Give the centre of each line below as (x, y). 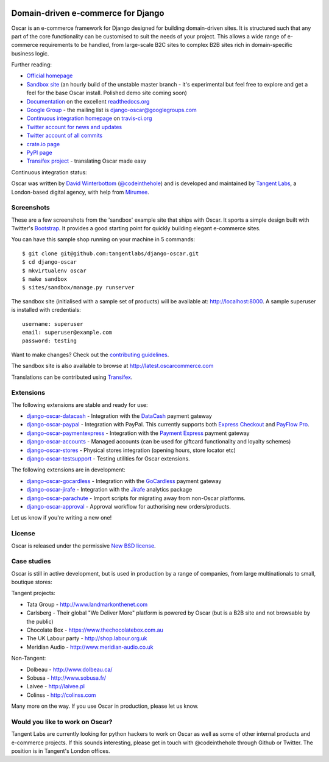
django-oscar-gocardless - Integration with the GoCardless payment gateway (124, 481)
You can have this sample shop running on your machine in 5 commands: (103, 239)
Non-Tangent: (29, 658)
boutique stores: (32, 582)
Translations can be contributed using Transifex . (72, 377)
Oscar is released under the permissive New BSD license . (83, 546)
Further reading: (31, 65)
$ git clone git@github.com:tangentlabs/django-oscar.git (111, 253)
